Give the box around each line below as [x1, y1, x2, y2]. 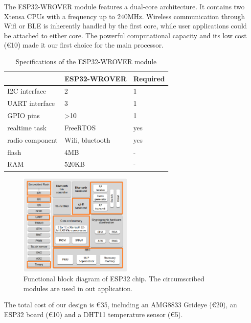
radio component [7, 134, 58, 145]
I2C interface [7, 86, 46, 96]
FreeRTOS [64, 122, 96, 132]
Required [133, 73, 165, 83]
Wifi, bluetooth [64, 134, 111, 145]
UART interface [7, 98, 55, 108]
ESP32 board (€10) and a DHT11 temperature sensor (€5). [4, 309, 183, 319]
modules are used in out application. [23, 283, 133, 293]
